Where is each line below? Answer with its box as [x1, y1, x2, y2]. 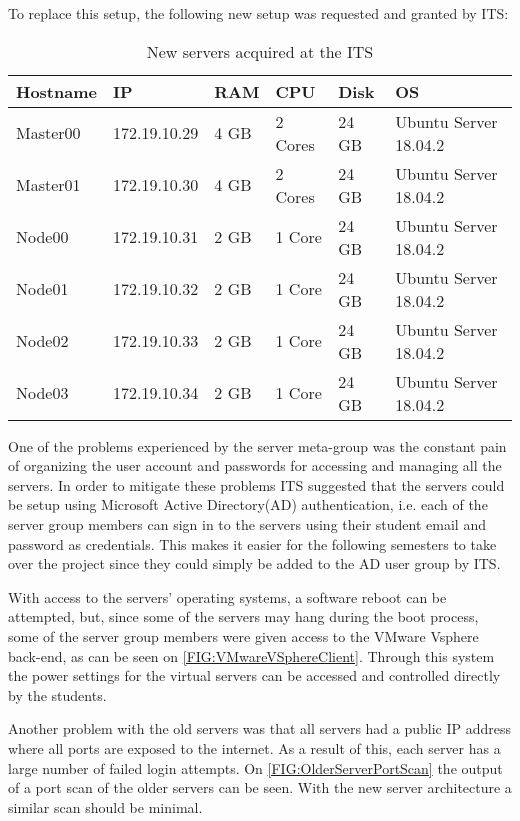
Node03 [16, 381, 69, 405]
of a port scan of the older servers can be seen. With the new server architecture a [8, 777, 512, 798]
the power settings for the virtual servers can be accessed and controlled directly [8, 665, 501, 686]
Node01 [16, 277, 69, 301]
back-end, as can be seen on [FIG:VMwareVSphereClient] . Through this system [8, 645, 495, 666]
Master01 [16, 173, 81, 197]
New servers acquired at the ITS [146, 39, 374, 63]
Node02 [16, 329, 69, 353]
